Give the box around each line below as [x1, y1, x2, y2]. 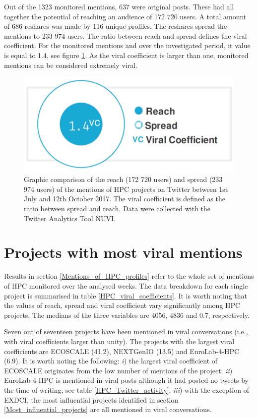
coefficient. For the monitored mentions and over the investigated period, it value [4, 40, 251, 51]
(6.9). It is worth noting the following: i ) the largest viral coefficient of [4, 356, 218, 366]
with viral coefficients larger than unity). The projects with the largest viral [4, 336, 235, 346]
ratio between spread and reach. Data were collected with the [24, 203, 211, 214]
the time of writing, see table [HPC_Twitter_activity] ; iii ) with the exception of [4, 384, 249, 395]
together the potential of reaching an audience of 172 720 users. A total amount [4, 11, 247, 21]
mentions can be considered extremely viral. [4, 60, 137, 70]
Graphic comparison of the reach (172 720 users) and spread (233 [24, 174, 223, 184]
